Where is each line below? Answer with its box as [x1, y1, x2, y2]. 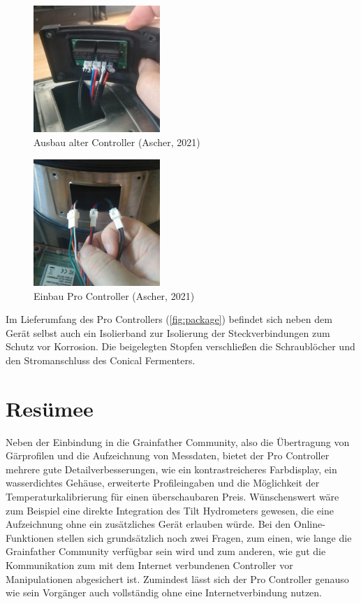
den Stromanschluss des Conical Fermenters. [6, 352, 196, 367]
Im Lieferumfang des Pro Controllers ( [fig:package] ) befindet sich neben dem [6, 312, 332, 326]
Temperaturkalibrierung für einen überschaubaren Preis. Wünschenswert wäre [6, 489, 339, 504]
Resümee [6, 394, 94, 422]
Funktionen [6, 530, 54, 545]
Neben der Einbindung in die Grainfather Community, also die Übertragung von [6, 434, 350, 449]
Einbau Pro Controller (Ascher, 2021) [34, 288, 195, 303]
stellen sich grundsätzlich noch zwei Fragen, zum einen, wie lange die [57, 530, 352, 545]
